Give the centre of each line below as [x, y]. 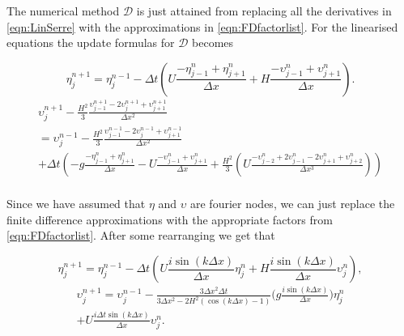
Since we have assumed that [76, 204]
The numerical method [63, 11]
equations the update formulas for [91, 43]
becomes [213, 43]
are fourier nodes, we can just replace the [293, 204]
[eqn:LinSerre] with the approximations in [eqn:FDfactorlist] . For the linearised [202, 26]
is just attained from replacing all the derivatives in [264, 11]
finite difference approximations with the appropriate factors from [170, 219]
